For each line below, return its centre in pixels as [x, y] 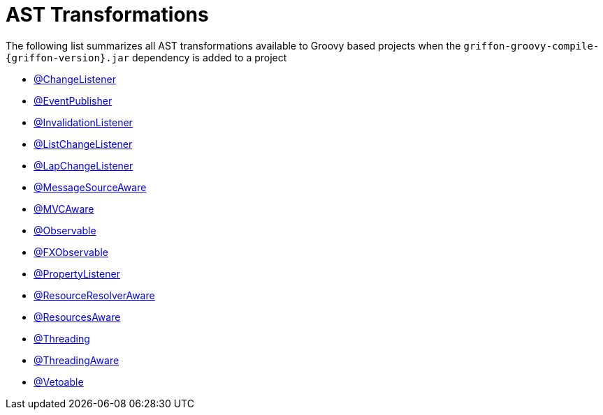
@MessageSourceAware [90, 187]
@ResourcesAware [77, 317]
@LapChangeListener [83, 165]
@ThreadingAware [77, 360]
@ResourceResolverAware [94, 295]
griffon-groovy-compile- [531, 46]
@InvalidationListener [83, 122]
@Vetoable [59, 382]
